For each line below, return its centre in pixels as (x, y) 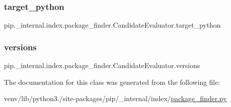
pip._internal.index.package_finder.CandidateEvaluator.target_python (113, 25)
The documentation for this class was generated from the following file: (112, 82)
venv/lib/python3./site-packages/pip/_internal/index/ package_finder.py (115, 98)
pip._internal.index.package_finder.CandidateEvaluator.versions (102, 65)
